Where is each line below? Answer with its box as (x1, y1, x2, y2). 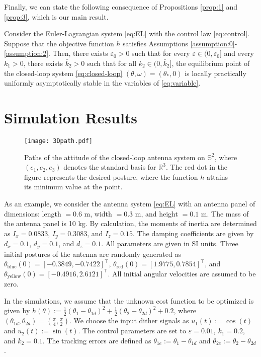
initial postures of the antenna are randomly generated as (4, 248, 181, 259)
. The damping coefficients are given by (133, 228, 254, 238)
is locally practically (185, 67, 246, 78)
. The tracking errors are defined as (42, 335, 151, 345)
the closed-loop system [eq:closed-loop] (4, 67, 123, 78)
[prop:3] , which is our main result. (4, 11, 109, 22)
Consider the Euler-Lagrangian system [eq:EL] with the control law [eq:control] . (4, 28, 250, 39)
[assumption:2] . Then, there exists (4, 48, 108, 58)
